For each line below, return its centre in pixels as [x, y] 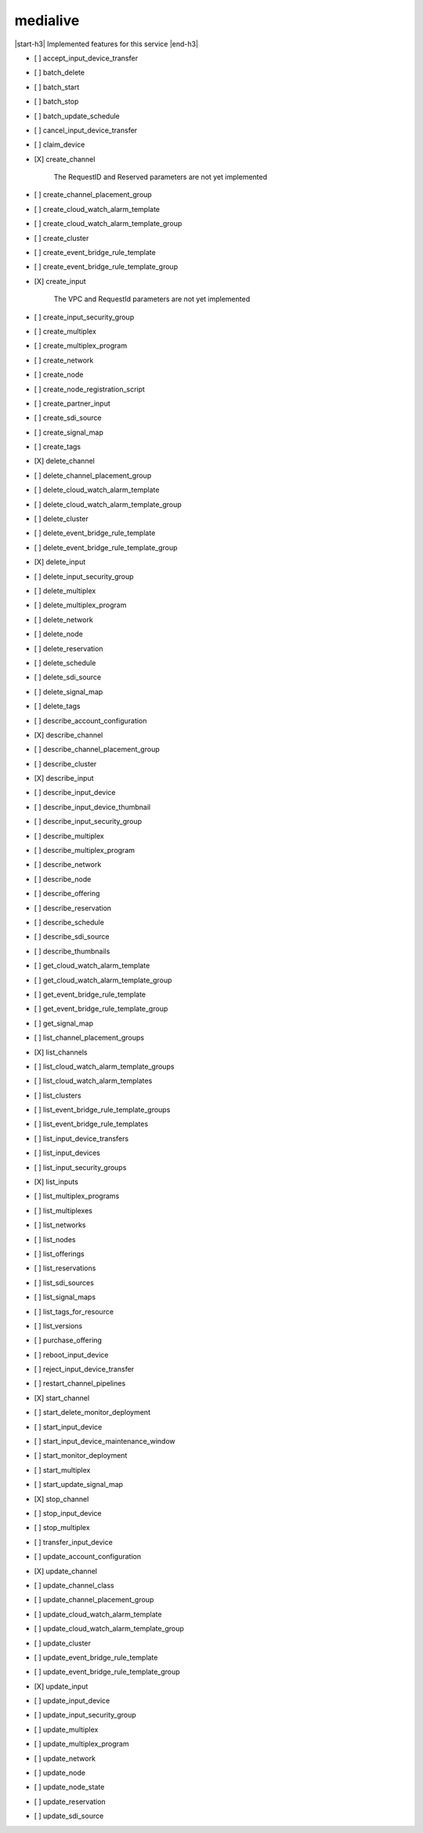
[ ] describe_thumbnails [72, 951]
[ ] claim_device [60, 144]
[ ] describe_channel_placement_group [97, 749]
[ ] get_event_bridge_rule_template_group [101, 1009]
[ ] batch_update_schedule [77, 116]
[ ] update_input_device [72, 1701]
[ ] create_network [64, 360]
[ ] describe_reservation [73, 908]
